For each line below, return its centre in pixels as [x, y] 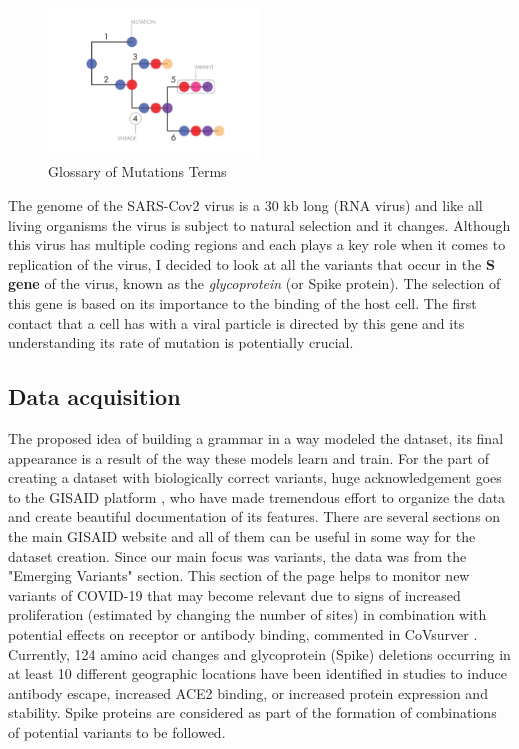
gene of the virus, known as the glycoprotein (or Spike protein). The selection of [254, 283]
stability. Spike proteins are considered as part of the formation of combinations [252, 712]
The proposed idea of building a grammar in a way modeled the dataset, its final [256, 438]
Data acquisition [94, 396]
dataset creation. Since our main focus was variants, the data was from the [237, 555]
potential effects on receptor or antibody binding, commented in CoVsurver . [243, 633]
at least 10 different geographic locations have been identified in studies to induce [257, 673]
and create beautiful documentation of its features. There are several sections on [254, 516]
